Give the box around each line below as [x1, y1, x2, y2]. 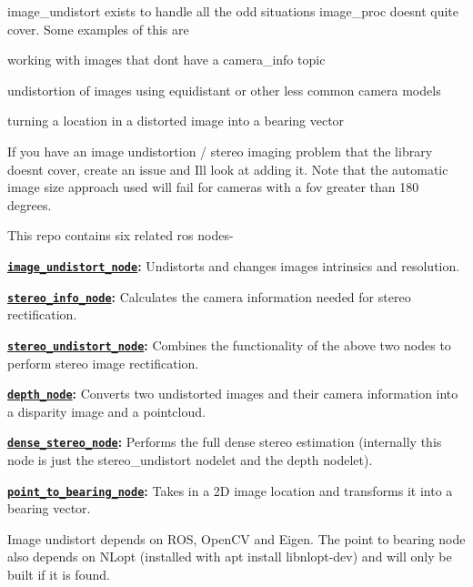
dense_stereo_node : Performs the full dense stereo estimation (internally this [7, 432, 442, 451]
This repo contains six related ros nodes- [7, 226, 234, 245]
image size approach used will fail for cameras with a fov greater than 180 [7, 177, 419, 197]
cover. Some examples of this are [7, 19, 189, 38]
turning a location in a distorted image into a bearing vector [7, 111, 345, 130]
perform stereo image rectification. [7, 353, 199, 372]
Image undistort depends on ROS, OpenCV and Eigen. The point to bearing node [7, 529, 466, 548]
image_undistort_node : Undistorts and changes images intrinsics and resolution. [7, 256, 460, 275]
